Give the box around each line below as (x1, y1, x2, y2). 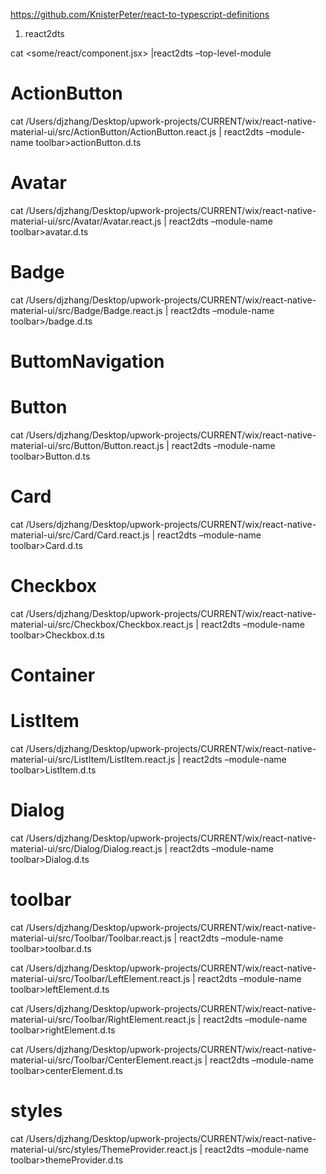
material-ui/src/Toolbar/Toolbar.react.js (10, 932, 172, 944)
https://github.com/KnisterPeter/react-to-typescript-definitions (10, 9, 270, 20)
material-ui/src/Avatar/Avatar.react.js (10, 215, 162, 227)
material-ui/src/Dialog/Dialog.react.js (10, 842, 163, 854)
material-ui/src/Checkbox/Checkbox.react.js (10, 618, 194, 630)
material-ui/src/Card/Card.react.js (10, 529, 150, 541)
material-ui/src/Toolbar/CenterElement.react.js (10, 1054, 203, 1066)
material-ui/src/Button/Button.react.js (10, 439, 165, 451)
